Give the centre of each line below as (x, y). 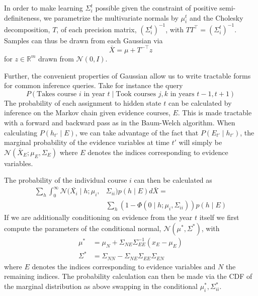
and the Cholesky (216, 17)
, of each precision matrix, (97, 29)
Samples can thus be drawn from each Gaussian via (83, 40)
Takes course (57, 94)
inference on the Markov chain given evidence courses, (87, 113)
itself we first (219, 217)
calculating (21, 132)
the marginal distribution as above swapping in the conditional (101, 286)
